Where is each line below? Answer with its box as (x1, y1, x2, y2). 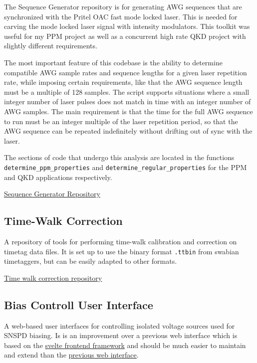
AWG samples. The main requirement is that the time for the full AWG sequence (4, 106, 253, 116)
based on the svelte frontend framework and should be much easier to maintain (4, 340, 246, 350)
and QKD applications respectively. (4, 172, 112, 182)
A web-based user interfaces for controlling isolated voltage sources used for (4, 320, 235, 331)
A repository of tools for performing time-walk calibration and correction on (4, 236, 237, 246)
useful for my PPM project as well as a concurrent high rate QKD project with (4, 30, 246, 41)
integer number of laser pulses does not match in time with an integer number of (4, 96, 251, 107)
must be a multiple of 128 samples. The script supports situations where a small (4, 86, 250, 97)
